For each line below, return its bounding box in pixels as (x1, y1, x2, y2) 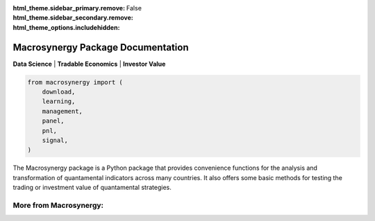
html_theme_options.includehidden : (12, 23, 120, 31)
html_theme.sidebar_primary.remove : (12, 4, 125, 12)
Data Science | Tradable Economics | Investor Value (12, 60, 166, 68)
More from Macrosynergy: (12, 200, 104, 210)
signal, (42, 136, 69, 145)
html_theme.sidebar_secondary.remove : (12, 14, 133, 22)
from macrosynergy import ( (27, 78, 123, 86)
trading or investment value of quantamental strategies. (12, 184, 172, 192)
